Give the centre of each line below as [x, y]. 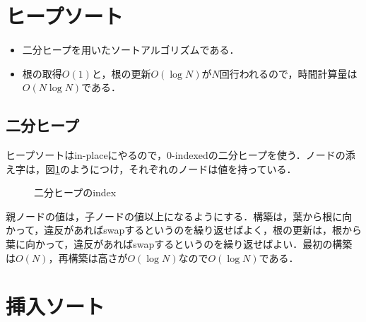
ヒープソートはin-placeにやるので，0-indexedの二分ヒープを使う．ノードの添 [181, 155]
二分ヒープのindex [75, 192]
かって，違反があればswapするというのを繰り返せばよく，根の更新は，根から [184, 230]
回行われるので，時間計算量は [288, 73]
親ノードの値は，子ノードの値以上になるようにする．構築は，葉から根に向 [179, 216]
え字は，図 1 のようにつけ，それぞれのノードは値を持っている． [151, 168]
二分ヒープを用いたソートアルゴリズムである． [131, 50]
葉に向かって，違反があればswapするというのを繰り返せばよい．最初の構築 [179, 244]
